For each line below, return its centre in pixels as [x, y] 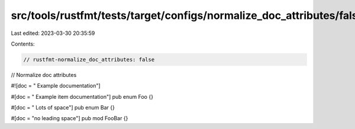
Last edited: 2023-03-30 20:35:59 [53, 33]
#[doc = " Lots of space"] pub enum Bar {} [63, 108]
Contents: [23, 44]
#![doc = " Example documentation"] [56, 86]
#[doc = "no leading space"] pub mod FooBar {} [70, 118]
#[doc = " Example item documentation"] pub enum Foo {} [82, 96]
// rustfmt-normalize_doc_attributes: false [89, 59]
